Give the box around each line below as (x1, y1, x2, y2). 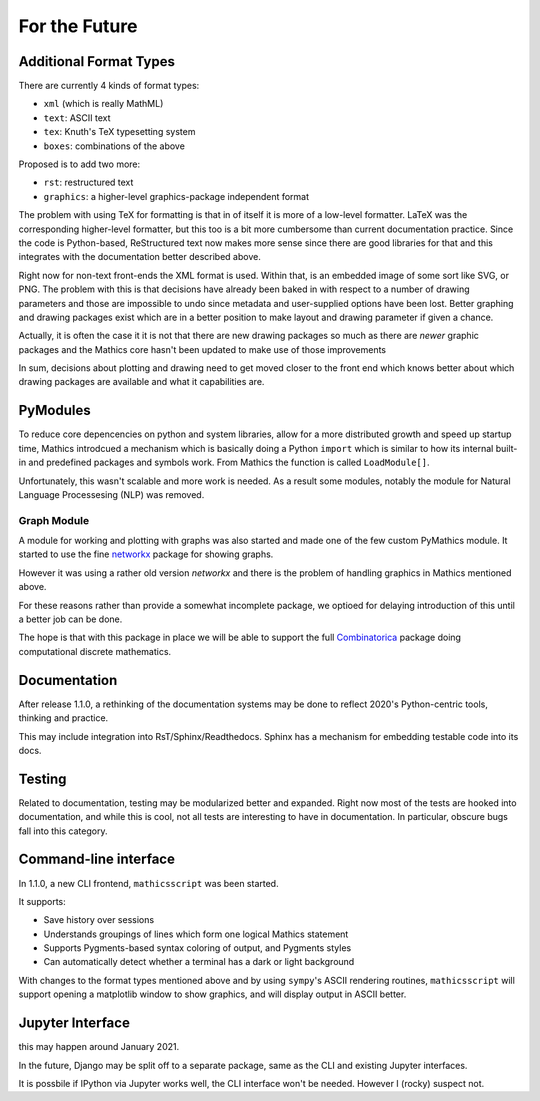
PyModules (18, 402, 92, 419)
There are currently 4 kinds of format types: (18, 80, 200, 92)
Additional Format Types (18, 53, 175, 70)
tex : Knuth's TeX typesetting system (43, 126, 196, 138)
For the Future (18, 15, 138, 37)
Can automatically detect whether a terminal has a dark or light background (43, 956, 355, 968)
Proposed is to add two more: (18, 158, 141, 170)
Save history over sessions (43, 914, 155, 926)
